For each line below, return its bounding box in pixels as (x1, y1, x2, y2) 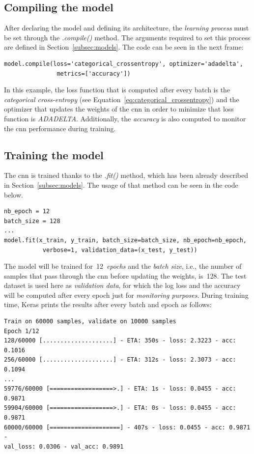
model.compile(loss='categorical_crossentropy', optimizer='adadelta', (4, 60, 243, 67)
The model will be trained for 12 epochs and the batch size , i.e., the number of (4, 261, 242, 271)
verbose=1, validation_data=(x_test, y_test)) (42, 246, 198, 254)
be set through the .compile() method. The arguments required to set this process (4, 32, 251, 42)
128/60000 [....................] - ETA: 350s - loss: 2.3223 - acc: (4, 337, 236, 344)
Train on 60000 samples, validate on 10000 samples (4, 318, 176, 325)
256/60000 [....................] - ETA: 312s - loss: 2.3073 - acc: (4, 356, 236, 364)
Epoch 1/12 (4, 327, 39, 335)
